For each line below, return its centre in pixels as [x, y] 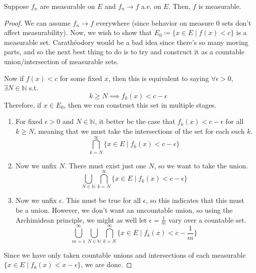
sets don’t [237, 22]
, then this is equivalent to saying [159, 78]
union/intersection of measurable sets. [61, 61]
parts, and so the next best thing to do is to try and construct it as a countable [124, 52]
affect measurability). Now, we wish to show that [78, 32]
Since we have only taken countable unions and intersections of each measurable [125, 254]
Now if [14, 78]
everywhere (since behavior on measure [155, 22]
